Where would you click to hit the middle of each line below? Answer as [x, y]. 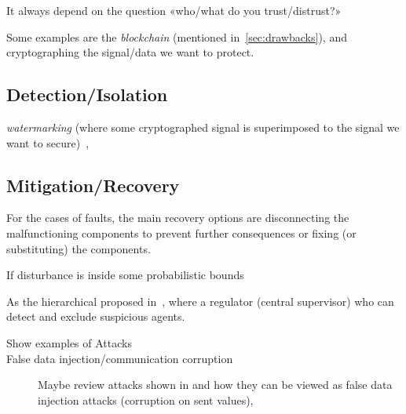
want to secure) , [48, 142]
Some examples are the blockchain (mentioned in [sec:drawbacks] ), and [177, 36]
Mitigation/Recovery [93, 185]
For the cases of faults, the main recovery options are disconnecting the [178, 218]
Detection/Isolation [87, 94]
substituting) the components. [79, 248]
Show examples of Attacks [69, 342]
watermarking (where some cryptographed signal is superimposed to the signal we [203, 127]
